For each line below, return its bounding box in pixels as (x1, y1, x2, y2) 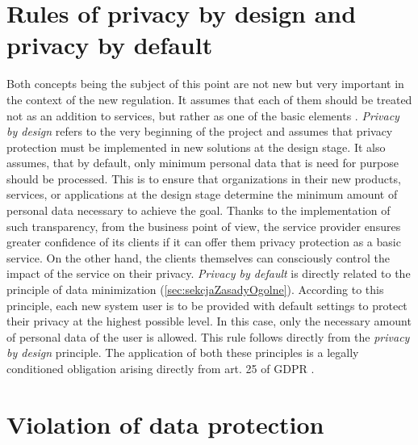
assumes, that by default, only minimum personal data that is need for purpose (6, 154, 399, 171)
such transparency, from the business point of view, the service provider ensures (6, 217, 401, 234)
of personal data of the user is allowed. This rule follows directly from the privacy (6, 328, 410, 345)
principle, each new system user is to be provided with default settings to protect (6, 296, 408, 313)
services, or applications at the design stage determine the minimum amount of (6, 186, 398, 203)
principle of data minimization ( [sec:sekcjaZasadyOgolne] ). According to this (6, 281, 384, 298)
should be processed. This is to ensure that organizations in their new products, (6, 170, 401, 187)
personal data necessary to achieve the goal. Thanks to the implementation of (6, 202, 391, 219)
